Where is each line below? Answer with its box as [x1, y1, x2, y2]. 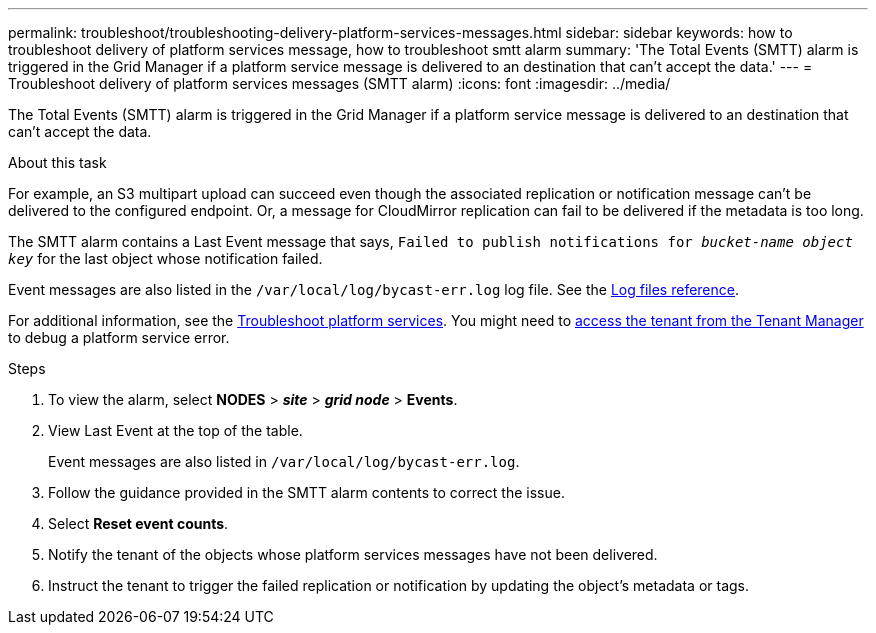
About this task [8, 154, 107, 171]
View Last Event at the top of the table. [48, 422, 303, 439]
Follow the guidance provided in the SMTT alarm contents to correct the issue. [48, 484, 565, 501]
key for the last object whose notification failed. [8, 250, 323, 267]
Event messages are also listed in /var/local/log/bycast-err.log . [48, 453, 520, 470]
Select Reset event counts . [48, 515, 229, 532]
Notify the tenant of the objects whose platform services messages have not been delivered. [48, 546, 658, 563]
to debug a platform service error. [8, 329, 230, 346]
